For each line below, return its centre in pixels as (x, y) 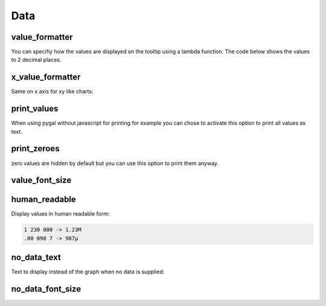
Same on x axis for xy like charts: (52, 92)
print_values (35, 109)
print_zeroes (35, 148)
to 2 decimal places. (36, 60)
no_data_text (36, 258)
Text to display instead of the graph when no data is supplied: (88, 272)
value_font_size (41, 180)
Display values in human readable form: (60, 214)
